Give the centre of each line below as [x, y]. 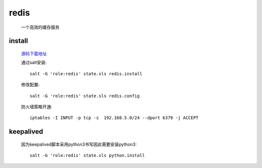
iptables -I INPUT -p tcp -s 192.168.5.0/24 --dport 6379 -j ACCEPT [114, 118]
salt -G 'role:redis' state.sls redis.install [86, 74]
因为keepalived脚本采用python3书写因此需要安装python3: [79, 144]
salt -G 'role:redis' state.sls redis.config [85, 96]
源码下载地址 [34, 53]
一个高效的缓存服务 [40, 27]
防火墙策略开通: [37, 106]
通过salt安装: [34, 63]
